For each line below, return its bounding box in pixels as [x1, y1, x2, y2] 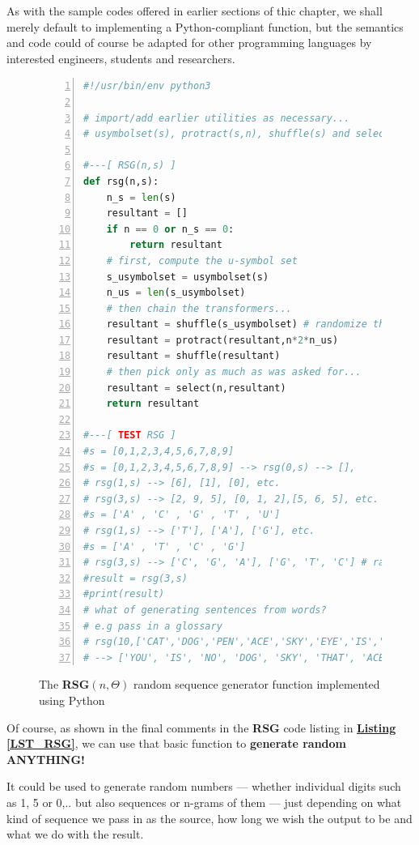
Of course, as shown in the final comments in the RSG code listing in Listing [6, 719, 396, 736]
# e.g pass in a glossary [83, 620, 222, 632]
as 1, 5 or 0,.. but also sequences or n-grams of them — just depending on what [6, 793, 402, 810]
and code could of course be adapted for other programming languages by [6, 34, 372, 51]
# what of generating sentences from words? [83, 604, 327, 616]
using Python [39, 691, 105, 708]
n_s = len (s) [106, 191, 176, 203]
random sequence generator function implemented [133, 676, 380, 693]
